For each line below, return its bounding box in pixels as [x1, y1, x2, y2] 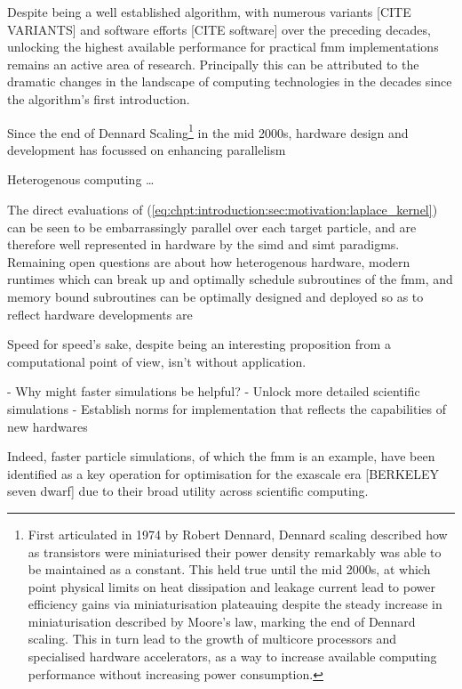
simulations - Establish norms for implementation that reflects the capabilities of [7, 399, 446, 417]
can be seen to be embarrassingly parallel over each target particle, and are [7, 217, 417, 236]
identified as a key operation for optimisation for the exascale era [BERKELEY [7, 464, 440, 482]
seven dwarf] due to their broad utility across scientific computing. [7, 482, 369, 500]
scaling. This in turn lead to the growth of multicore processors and [28, 629, 397, 648]
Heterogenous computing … [7, 170, 155, 189]
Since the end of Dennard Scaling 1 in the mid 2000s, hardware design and [7, 120, 409, 142]
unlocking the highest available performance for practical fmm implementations [7, 37, 439, 56]
